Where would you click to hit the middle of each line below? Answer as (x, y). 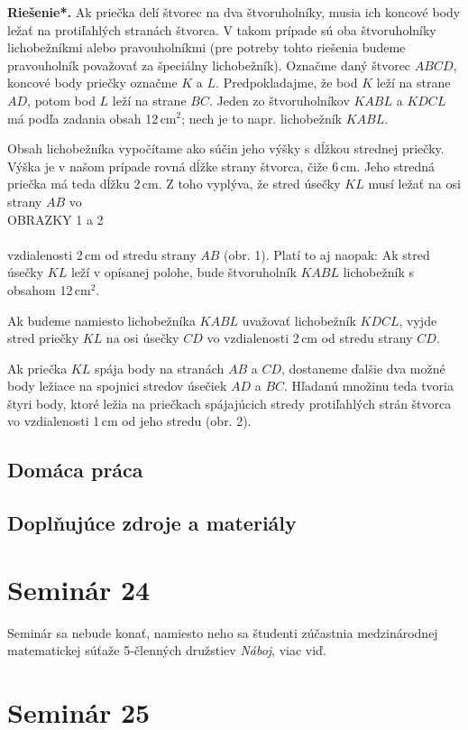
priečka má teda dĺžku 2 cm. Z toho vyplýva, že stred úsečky (174, 184)
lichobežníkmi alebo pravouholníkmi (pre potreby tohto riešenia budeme (206, 47)
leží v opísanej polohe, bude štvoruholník (184, 272)
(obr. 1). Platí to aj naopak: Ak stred (327, 254)
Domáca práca (75, 470)
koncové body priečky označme (92, 83)
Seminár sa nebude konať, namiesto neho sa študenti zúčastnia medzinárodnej (223, 632)
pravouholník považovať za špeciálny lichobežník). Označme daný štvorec (209, 65)
